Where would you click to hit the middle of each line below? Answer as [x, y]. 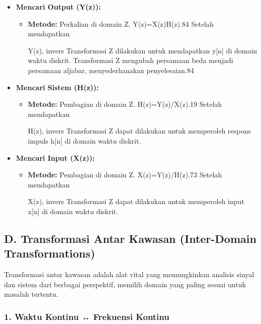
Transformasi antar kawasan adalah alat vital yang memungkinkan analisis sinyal [129, 274]
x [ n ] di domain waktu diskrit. [73, 211]
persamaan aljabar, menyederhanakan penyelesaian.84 [111, 70]
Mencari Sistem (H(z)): [57, 87]
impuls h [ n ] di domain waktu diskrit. [84, 140]
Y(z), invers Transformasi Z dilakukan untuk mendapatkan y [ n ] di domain [143, 50]
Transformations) [50, 253]
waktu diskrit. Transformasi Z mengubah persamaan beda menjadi [130, 60]
